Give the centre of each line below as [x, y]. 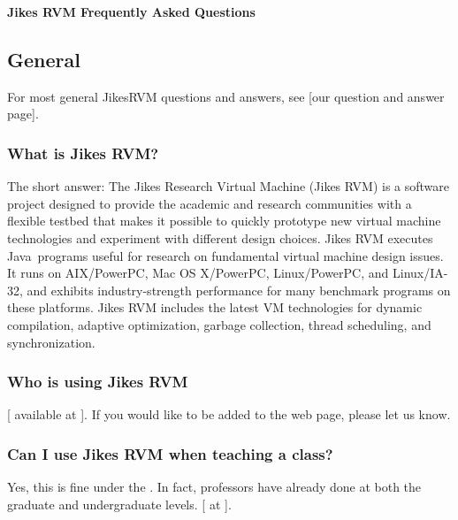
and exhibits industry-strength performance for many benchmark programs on [239, 290]
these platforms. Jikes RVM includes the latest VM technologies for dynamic [215, 307]
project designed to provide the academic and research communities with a [210, 203]
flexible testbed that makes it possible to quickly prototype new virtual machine [224, 221]
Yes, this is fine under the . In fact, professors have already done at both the [214, 487]
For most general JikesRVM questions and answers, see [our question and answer [226, 96]
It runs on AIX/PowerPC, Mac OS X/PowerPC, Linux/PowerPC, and [198, 273]
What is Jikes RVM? [83, 153]
